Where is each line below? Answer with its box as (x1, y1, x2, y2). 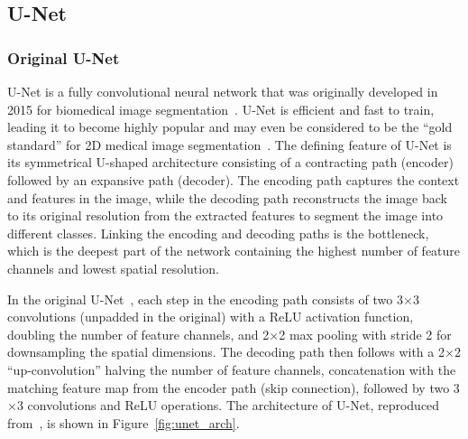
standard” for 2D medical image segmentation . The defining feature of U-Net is (7, 135, 452, 154)
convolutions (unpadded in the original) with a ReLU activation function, (7, 307, 414, 326)
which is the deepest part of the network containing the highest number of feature (7, 241, 461, 260)
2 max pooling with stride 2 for (279, 324, 452, 343)
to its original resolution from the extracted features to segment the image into (7, 206, 444, 225)
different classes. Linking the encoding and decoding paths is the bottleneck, (7, 223, 429, 242)
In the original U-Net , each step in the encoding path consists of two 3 (7, 289, 403, 308)
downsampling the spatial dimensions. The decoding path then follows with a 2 (7, 342, 445, 361)
